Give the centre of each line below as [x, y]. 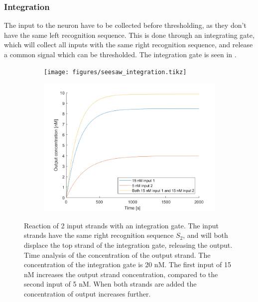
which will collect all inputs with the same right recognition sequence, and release [129, 45]
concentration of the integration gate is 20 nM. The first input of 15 [128, 264]
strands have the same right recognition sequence [99, 235]
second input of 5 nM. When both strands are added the [110, 284]
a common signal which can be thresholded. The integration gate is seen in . [120, 54]
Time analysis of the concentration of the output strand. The [117, 254]
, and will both [205, 235]
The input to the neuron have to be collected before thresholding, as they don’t [125, 25]
